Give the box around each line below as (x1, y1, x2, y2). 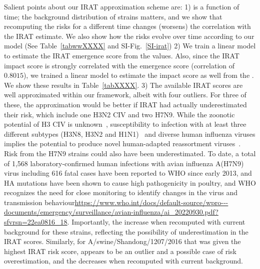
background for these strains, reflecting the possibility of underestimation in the (4, 226, 248, 237)
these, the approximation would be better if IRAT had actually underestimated (4, 99, 247, 109)
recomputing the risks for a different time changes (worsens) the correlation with (4, 21, 251, 31)
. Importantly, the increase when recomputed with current (67, 217, 245, 227)
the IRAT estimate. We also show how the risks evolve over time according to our (4, 30, 254, 41)
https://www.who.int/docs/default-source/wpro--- (74, 197, 228, 207)
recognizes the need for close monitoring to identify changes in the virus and (4, 187, 238, 198)
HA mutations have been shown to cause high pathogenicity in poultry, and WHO (4, 177, 256, 188)
